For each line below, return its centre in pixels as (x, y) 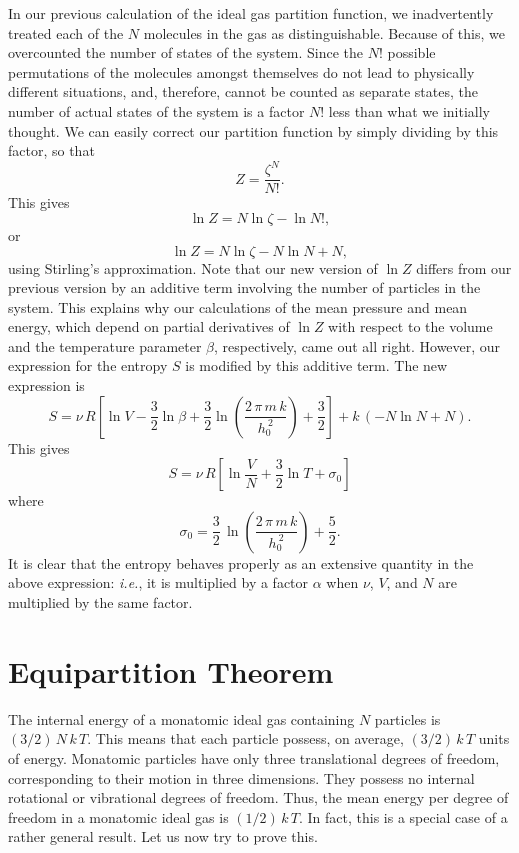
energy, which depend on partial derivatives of (149, 326)
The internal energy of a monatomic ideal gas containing (181, 718)
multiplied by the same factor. (100, 602)
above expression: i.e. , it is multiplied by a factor (158, 582)
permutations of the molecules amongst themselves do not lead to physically (241, 71)
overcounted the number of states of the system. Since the (186, 52)
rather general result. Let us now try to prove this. (163, 836)
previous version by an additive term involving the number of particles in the (244, 287)
